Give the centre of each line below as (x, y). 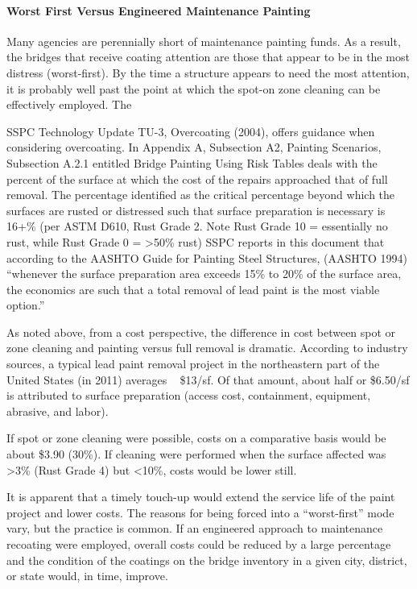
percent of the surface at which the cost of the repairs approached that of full (197, 178)
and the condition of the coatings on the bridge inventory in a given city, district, (207, 560)
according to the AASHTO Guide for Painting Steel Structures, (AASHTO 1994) (207, 257)
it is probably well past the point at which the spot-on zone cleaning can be (194, 88)
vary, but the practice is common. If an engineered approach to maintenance (195, 528)
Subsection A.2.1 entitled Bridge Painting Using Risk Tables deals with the (192, 162)
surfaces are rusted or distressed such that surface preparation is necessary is (196, 210)
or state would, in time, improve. (87, 576)
